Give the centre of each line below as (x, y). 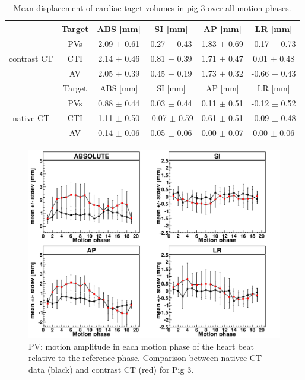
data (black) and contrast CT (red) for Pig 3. (111, 369)
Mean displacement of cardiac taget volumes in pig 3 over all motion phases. (152, 8)
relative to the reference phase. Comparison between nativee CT (145, 358)
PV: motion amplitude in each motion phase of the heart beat (141, 346)
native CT (31, 117)
